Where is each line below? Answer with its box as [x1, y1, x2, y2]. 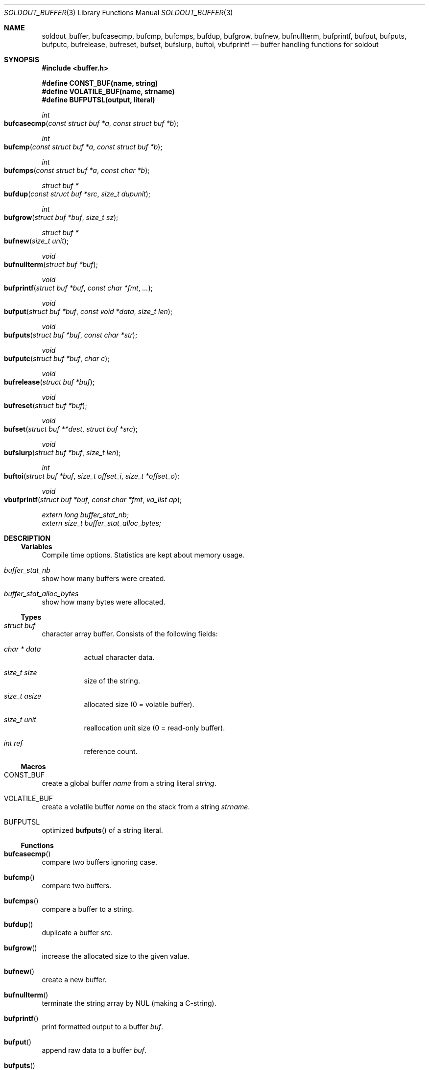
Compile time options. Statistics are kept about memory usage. [42, 551, 245, 559]
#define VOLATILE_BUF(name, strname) [42, 87, 175, 96]
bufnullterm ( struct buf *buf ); [4, 260, 98, 268]
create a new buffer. [42, 975, 107, 984]
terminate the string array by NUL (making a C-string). [42, 999, 216, 1007]
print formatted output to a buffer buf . [42, 1022, 163, 1031]
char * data [4, 645, 41, 653]
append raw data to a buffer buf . [42, 1046, 147, 1054]
